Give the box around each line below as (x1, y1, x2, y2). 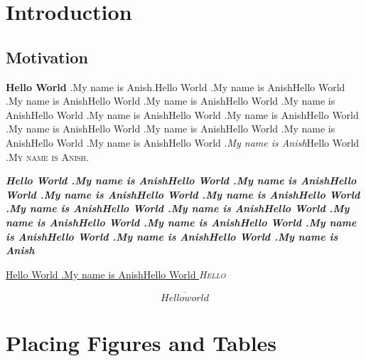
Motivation (6, 46, 88, 68)
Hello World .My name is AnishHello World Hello (6, 266, 226, 281)
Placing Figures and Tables (6, 328, 277, 357)
